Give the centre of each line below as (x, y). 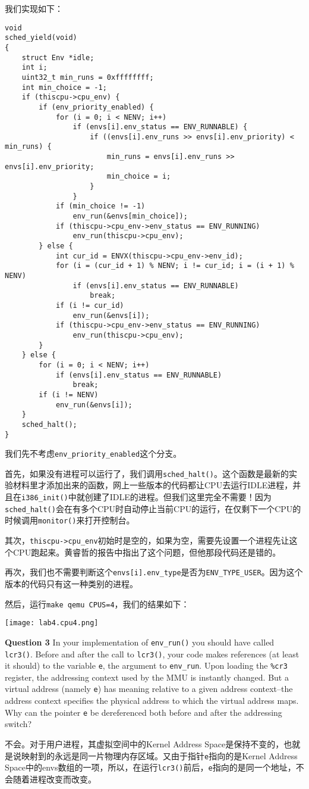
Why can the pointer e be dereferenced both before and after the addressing (144, 712)
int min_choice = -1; (64, 87)
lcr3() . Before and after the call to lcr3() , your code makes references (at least (152, 654)
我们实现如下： (34, 8)
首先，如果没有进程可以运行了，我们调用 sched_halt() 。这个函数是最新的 (147, 473)
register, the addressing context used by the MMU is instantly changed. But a (147, 677)
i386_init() (45, 498)
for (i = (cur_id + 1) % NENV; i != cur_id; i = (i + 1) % (175, 266)
